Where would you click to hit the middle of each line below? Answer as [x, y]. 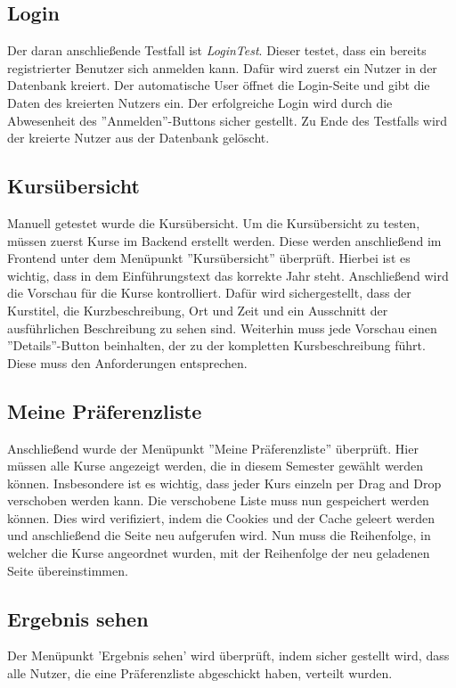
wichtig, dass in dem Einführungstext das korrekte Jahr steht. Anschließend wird [228, 275]
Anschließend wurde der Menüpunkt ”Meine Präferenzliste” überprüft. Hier [213, 448]
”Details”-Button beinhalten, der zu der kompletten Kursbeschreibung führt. [216, 345]
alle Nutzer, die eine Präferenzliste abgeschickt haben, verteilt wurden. [200, 673]
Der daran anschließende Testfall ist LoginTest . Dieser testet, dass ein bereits [217, 50]
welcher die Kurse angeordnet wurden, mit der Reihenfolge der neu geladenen [219, 553]
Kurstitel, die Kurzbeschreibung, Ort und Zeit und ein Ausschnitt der [198, 310]
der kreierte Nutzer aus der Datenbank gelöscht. [138, 138]
